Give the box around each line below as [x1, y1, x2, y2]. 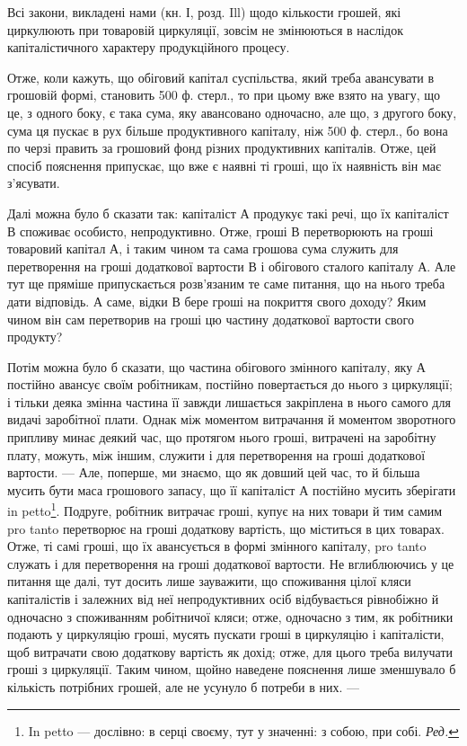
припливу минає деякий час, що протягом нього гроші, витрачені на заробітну [7, 428, 436, 447]
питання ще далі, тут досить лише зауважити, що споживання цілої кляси [7, 572, 411, 591]
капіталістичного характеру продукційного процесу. [7, 38, 290, 57]
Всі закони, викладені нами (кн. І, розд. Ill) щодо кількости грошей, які [7, 3, 401, 21]
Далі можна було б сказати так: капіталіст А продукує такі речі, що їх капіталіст [7, 203, 449, 222]
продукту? [7, 327, 63, 346]
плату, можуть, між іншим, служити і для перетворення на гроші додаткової [7, 445, 426, 464]
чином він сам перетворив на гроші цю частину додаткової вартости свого [7, 309, 414, 328]
